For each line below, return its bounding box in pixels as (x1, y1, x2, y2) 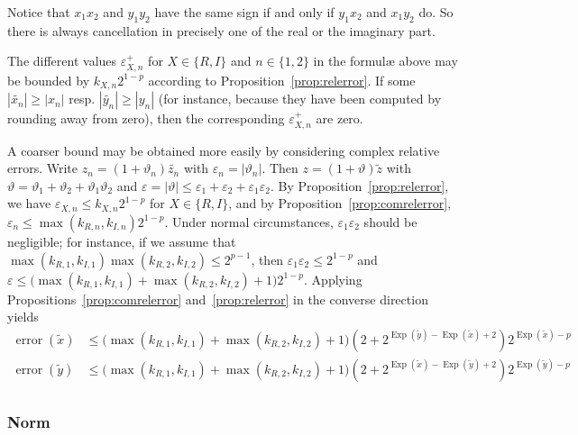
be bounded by (7, 70, 90, 89)
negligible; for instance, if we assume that (7, 231, 236, 250)
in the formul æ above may (313, 51, 458, 70)
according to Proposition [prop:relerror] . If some (148, 70, 416, 89)
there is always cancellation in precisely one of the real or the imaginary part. (7, 21, 436, 40)
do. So (418, 3, 454, 21)
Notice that (7, 3, 70, 21)
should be (363, 212, 417, 231)
